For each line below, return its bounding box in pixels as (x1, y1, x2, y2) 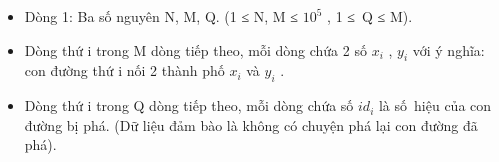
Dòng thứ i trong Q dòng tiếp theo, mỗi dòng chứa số (24, 95, 354, 116)
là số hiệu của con (378, 95, 492, 116)
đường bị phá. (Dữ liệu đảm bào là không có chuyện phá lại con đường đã (24, 114, 478, 135)
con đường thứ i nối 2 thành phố (24, 60, 225, 81)
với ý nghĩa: (412, 39, 485, 60)
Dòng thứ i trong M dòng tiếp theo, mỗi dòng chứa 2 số (24, 39, 367, 60)
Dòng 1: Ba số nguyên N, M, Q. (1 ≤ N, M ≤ (24, 6, 299, 26)
